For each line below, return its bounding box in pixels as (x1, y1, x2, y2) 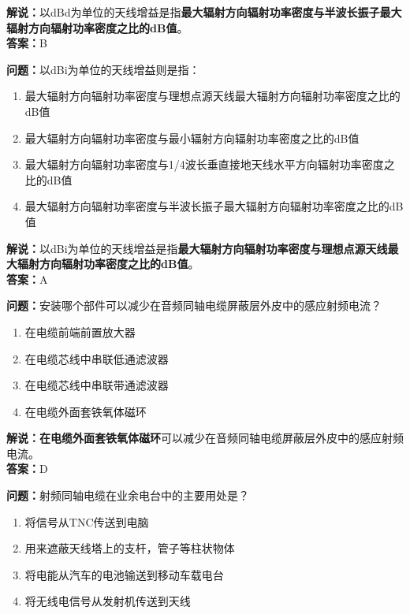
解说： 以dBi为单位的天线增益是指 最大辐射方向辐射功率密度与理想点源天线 (6, 240, 388, 256)
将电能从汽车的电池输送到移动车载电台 (24, 566, 224, 582)
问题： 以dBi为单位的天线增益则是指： (6, 61, 200, 77)
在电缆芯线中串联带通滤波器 (24, 377, 169, 393)
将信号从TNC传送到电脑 (24, 513, 149, 530)
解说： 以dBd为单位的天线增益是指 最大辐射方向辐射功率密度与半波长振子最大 (6, 4, 402, 20)
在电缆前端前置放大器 (24, 323, 136, 340)
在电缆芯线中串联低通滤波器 (24, 350, 169, 367)
